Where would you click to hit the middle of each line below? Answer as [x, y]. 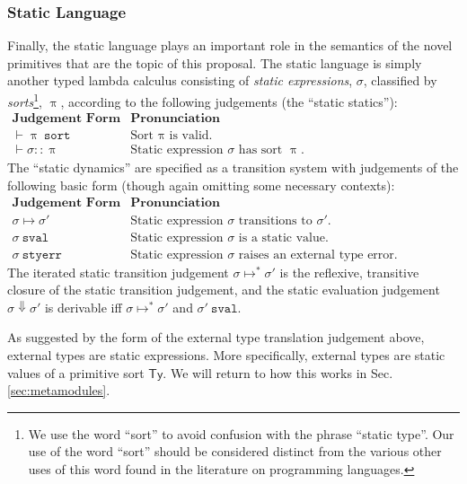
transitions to [275, 220]
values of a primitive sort [76, 372]
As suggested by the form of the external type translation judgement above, [216, 337]
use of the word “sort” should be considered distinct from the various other [235, 451]
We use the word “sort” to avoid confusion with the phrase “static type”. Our [241, 433]
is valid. [191, 136]
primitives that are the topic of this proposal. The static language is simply [215, 62]
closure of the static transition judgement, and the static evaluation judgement [224, 290]
